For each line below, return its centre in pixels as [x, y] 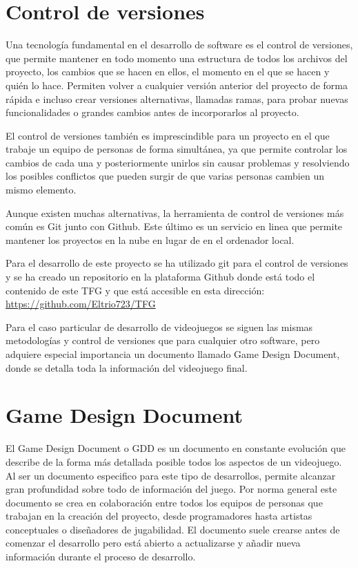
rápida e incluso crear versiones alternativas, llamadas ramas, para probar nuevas [177, 98]
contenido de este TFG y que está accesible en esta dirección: [135, 290]
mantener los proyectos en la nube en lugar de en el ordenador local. [150, 239]
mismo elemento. [41, 190]
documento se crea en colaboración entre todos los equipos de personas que [164, 502]
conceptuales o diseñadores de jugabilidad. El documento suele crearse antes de [173, 529]
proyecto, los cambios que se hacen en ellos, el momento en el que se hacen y [168, 72]
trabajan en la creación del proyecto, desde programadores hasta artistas [159, 516]
